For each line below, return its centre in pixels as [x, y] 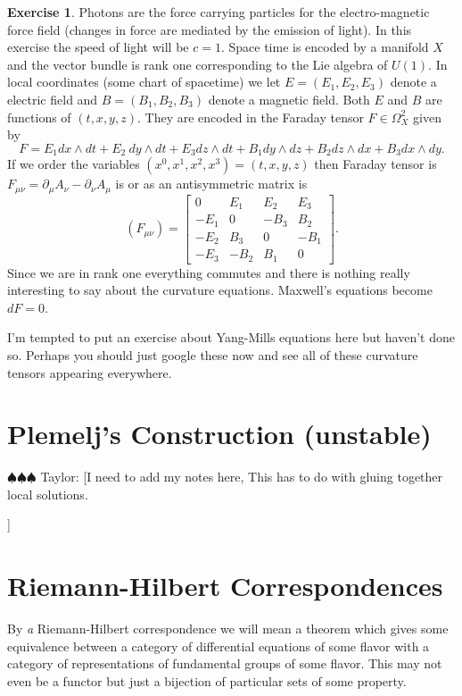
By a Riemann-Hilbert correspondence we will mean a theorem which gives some [228, 629]
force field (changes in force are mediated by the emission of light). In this [210, 29]
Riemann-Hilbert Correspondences [225, 586]
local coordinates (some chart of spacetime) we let [144, 82]
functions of [39, 117]
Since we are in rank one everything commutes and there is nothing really [209, 272]
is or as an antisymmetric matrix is [211, 184]
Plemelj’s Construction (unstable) [219, 434]
